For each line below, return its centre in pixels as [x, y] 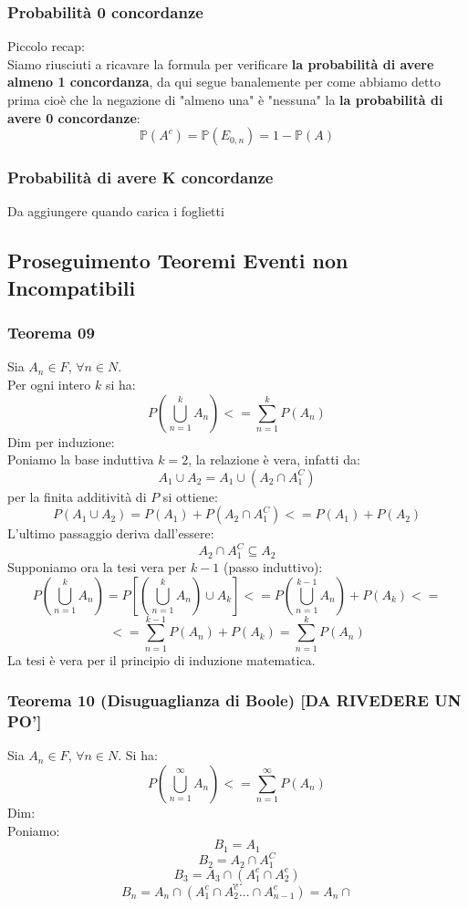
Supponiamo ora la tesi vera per [97, 566]
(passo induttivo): [273, 566]
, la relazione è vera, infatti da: [274, 459]
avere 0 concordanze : [74, 117]
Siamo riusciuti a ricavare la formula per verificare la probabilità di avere [221, 63]
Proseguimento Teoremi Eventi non [178, 261]
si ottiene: [190, 496]
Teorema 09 [51, 333]
